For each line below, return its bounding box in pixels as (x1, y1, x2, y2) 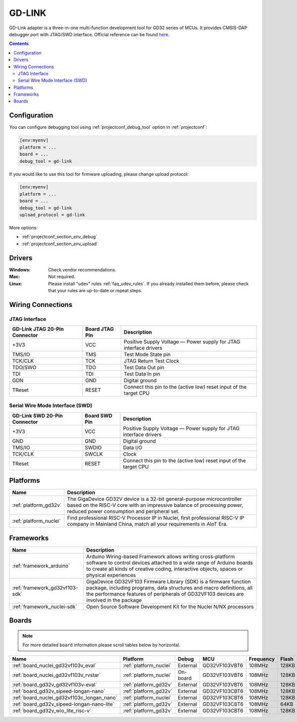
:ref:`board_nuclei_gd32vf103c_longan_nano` (12, 694, 117, 701)
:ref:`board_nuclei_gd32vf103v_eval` (12, 662, 97, 669)
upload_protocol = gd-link (19, 212, 85, 218)
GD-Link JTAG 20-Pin (12, 326, 64, 333)
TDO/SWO (12, 364, 37, 371)
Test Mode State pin (124, 351, 171, 358)
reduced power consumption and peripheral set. (67, 508, 180, 515)
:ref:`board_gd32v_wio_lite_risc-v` (12, 707, 92, 714)
